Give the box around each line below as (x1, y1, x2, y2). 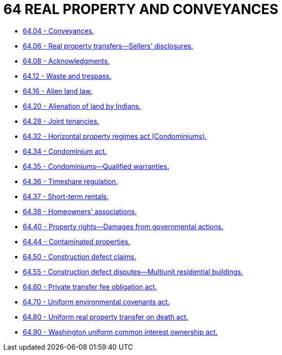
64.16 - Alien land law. (23, 86, 93, 95)
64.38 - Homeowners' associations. (23, 207, 137, 216)
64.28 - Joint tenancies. (23, 117, 99, 125)
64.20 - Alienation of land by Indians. (23, 101, 141, 110)
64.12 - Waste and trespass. (23, 71, 111, 80)
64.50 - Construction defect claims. (23, 252, 137, 261)
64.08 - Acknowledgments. (23, 56, 110, 65)
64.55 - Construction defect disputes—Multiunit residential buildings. (23, 267, 243, 276)
